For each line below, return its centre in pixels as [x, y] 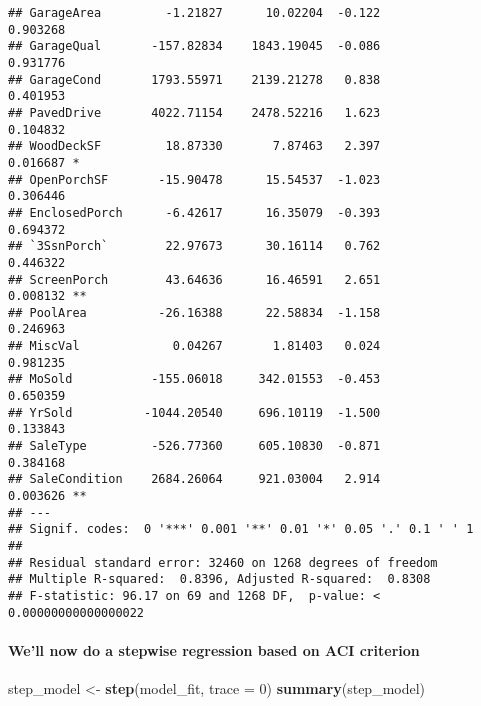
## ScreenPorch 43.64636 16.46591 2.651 [194, 279]
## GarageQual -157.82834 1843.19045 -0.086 [194, 46]
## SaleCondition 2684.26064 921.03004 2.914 [194, 479]
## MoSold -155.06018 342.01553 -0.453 [194, 379]
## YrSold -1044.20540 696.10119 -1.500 [194, 412]
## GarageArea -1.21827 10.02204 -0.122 [194, 13]
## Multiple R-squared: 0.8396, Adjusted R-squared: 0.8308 [219, 579]
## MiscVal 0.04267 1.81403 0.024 [194, 346]
